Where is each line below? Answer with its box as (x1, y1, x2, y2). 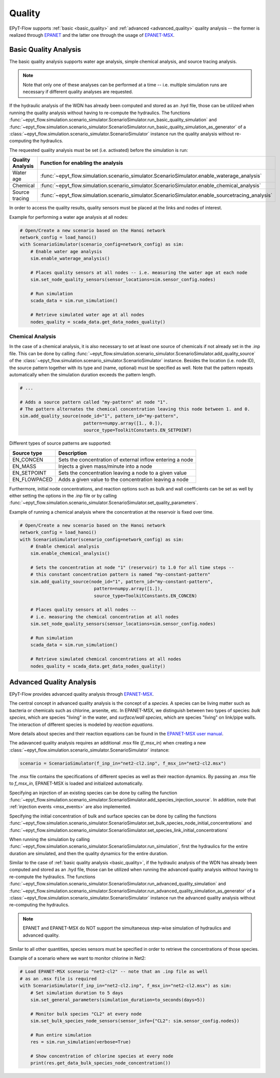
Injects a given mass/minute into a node (58, 463, 153, 470)
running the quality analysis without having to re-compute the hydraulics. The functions (9, 110, 191, 116)
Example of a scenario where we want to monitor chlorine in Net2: (9, 955, 146, 961)
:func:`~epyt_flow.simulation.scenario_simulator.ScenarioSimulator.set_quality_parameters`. (9, 500, 198, 506)
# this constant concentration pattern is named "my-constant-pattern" (30, 571, 211, 577)
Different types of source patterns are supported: (9, 440, 111, 446)
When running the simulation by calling (9, 836, 90, 842)
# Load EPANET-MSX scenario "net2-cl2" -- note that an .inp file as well (20, 969, 208, 974)
